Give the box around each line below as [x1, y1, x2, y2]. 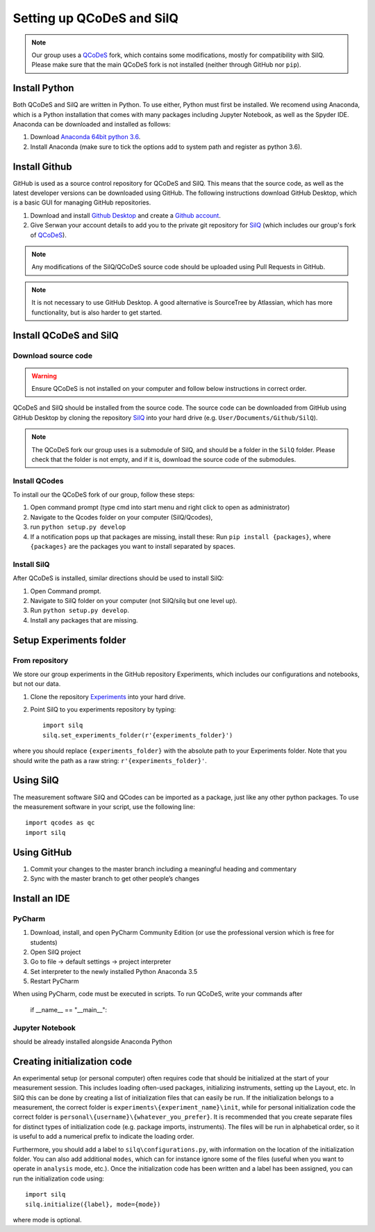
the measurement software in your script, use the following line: [12, 802, 196, 810]
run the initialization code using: [12, 1174, 104, 1183]
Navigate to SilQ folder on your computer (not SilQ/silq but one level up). [30, 596, 237, 605]
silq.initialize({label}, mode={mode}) [25, 1200, 161, 1208]
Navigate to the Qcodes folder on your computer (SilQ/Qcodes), [30, 513, 213, 521]
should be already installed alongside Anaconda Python [12, 1037, 173, 1046]
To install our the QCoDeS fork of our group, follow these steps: [12, 490, 195, 499]
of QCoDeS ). [30, 230, 67, 239]
